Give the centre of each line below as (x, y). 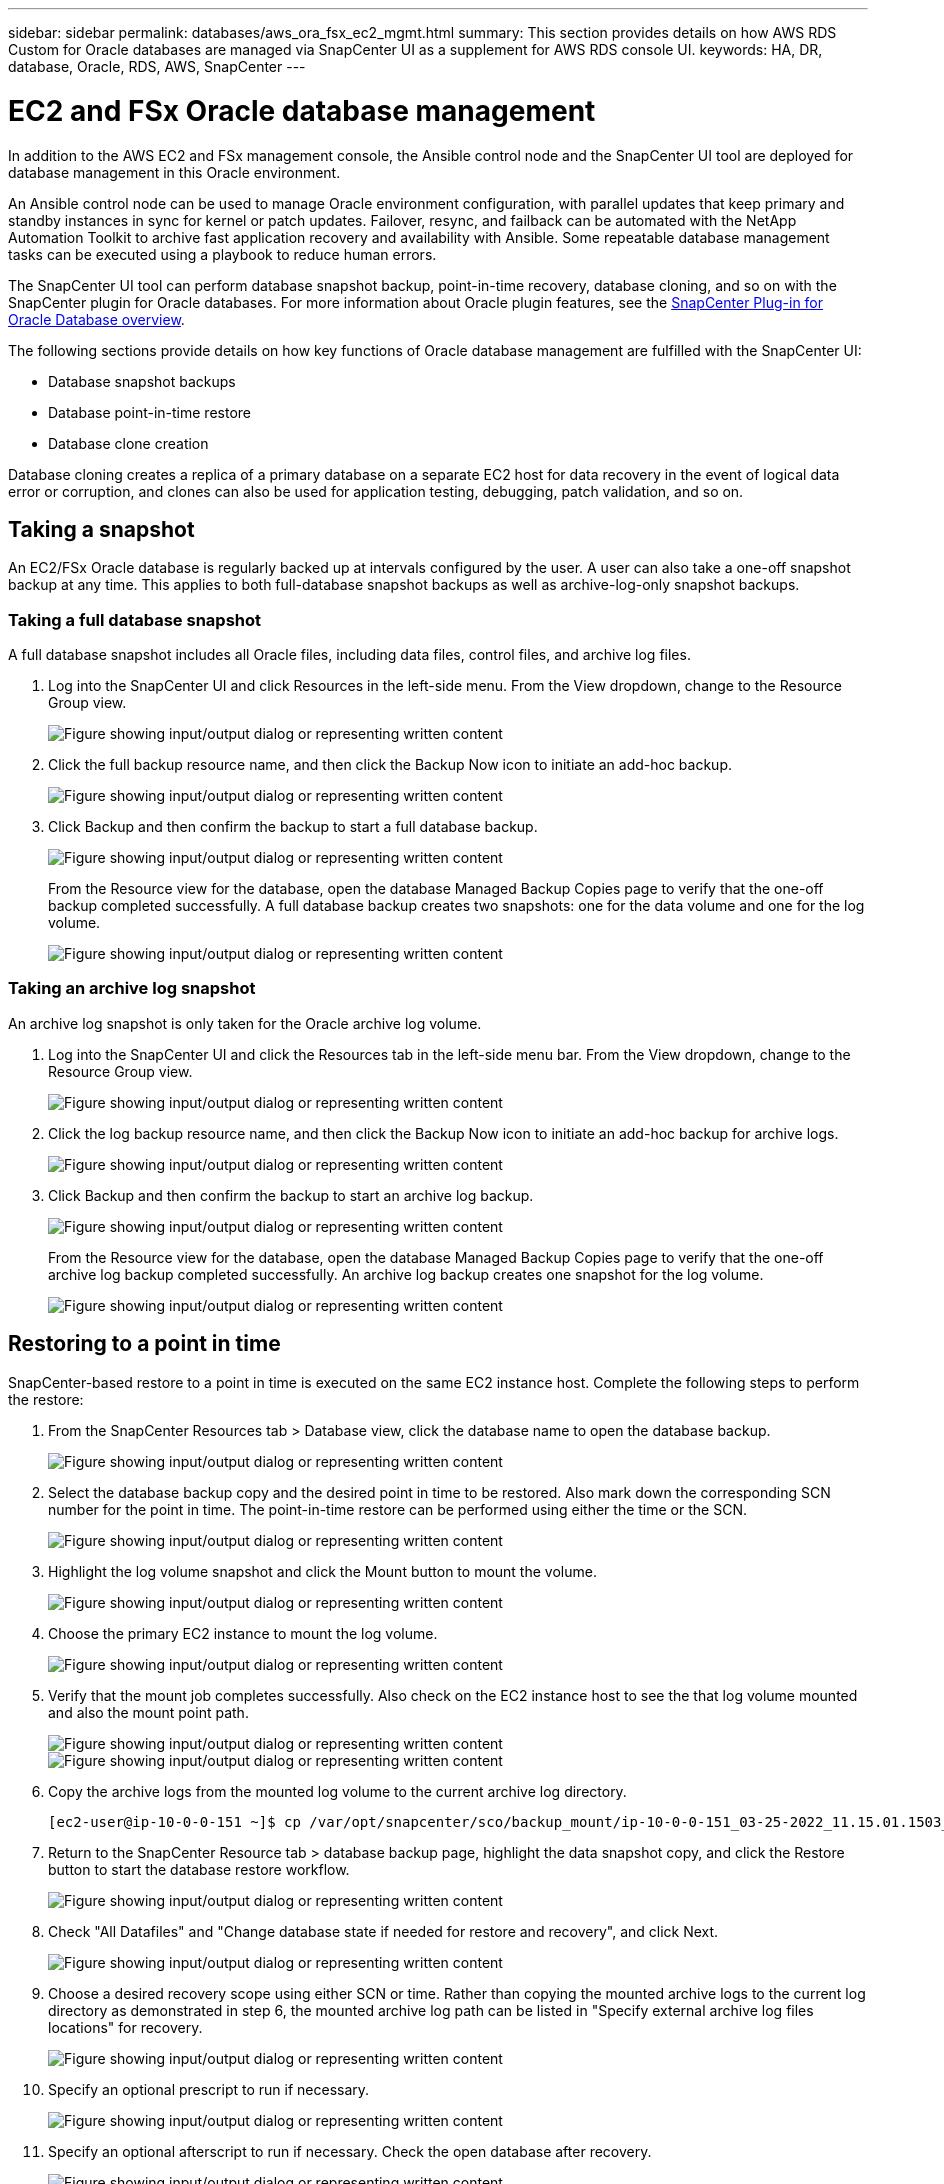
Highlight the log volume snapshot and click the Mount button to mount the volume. (322, 1571)
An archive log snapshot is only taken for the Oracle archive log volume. (245, 1023)
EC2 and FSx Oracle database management (302, 110)
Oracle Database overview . (96, 319)
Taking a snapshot (101, 529)
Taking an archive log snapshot (132, 988)
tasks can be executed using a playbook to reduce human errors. (222, 254)
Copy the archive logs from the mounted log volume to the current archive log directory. (337, 1791)
